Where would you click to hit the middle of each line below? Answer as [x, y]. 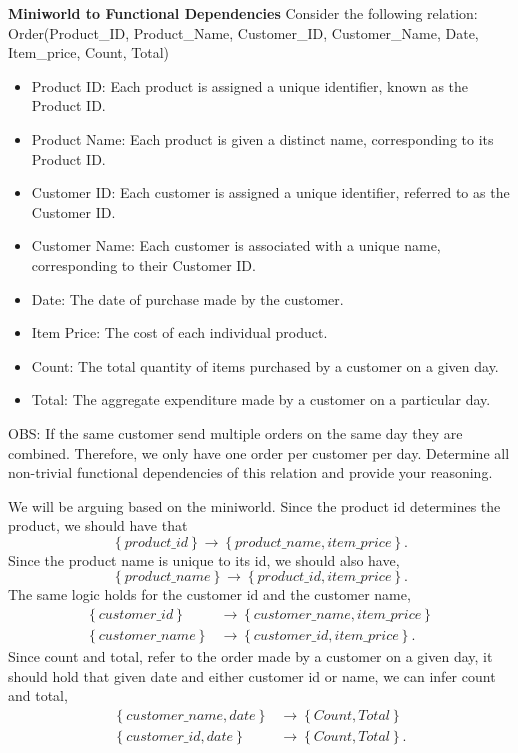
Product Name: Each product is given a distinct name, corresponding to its [262, 138]
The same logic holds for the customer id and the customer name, [209, 594]
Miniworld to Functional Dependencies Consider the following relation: [243, 13]
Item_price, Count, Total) [89, 52]
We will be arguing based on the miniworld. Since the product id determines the [254, 505]
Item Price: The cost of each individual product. [179, 332]
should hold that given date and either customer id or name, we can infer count [252, 675]
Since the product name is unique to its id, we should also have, [204, 559]
